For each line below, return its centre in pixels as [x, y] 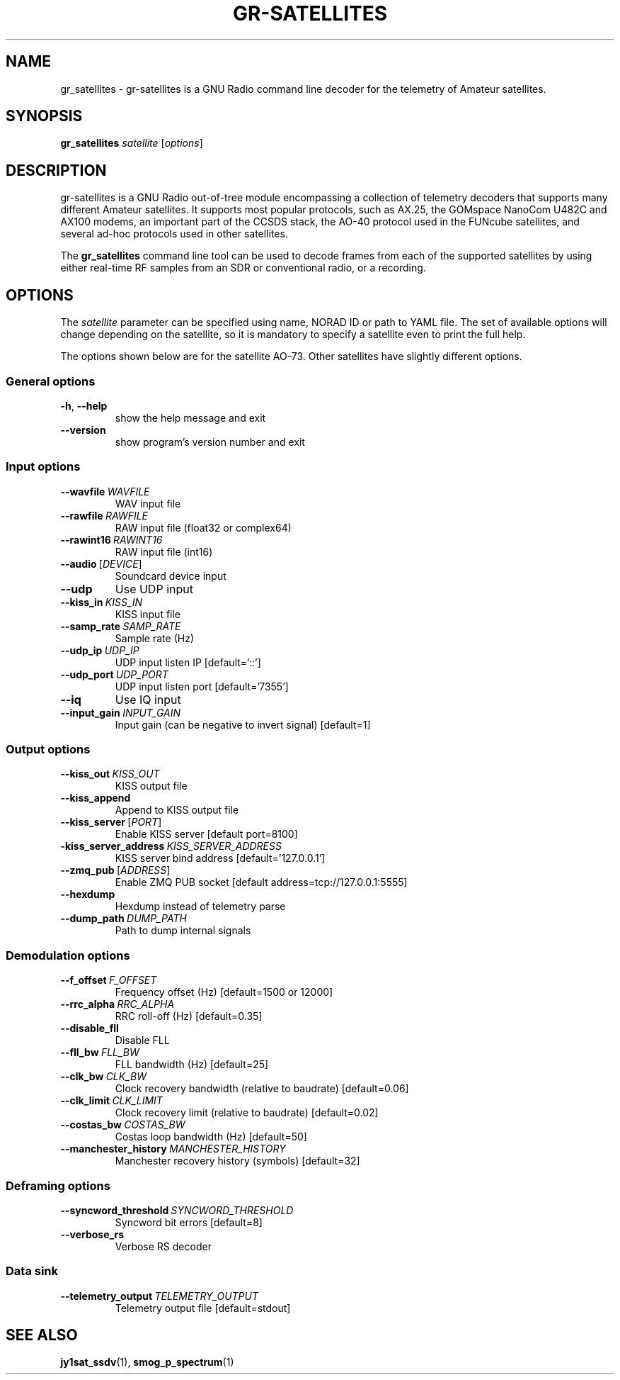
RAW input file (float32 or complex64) [203, 527]
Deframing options [58, 1185]
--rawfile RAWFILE [104, 515]
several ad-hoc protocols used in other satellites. [174, 234]
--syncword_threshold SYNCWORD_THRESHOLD [177, 1210]
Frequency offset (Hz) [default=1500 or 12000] [224, 992]
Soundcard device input [171, 576]
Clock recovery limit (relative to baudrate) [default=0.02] [247, 1113]
